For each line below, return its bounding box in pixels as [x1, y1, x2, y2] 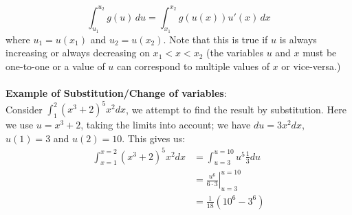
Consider [5, 102, 43, 116]
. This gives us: [122, 131, 186, 145]
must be [302, 45, 337, 60]
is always [279, 32, 317, 46]
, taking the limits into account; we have [80, 117, 251, 131]
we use [5, 117, 34, 131]
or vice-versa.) [281, 58, 341, 73]
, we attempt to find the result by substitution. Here [126, 102, 346, 116]
